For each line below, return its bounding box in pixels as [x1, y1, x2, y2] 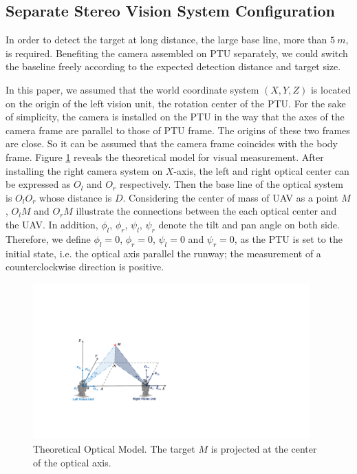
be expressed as [6, 177, 71, 191]
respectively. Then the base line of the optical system [119, 177, 343, 191]
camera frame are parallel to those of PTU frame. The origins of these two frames [6, 122, 350, 137]
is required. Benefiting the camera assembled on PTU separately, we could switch [6, 45, 348, 60]
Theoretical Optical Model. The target [33, 442, 195, 456]
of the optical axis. [33, 455, 111, 469]
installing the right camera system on [6, 163, 163, 177]
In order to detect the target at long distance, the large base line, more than [6, 32, 327, 47]
